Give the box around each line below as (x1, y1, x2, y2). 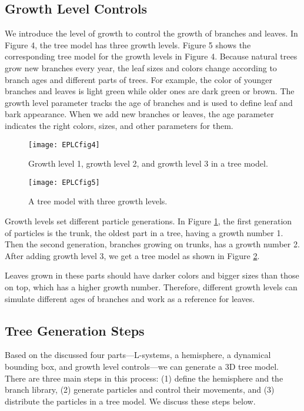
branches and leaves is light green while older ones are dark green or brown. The (5, 85, 295, 97)
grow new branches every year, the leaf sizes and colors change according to (5, 61, 277, 74)
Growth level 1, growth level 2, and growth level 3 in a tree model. (28, 157, 268, 170)
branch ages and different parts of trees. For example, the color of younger (5, 73, 272, 85)
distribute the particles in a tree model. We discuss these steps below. (5, 395, 256, 407)
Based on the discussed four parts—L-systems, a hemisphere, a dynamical (5, 349, 271, 361)
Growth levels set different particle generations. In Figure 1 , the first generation (5, 215, 292, 227)
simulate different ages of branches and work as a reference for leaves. (5, 292, 255, 304)
